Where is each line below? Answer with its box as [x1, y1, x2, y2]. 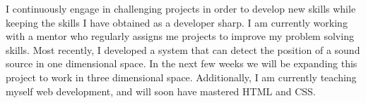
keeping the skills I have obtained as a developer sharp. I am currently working [6, 15, 348, 29]
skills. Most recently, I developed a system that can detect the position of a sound [6, 42, 360, 57]
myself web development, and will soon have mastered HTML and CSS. [6, 83, 316, 98]
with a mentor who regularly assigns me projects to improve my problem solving [6, 29, 354, 43]
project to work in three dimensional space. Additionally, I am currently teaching [6, 69, 357, 84]
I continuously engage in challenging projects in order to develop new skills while [6, 1, 356, 15]
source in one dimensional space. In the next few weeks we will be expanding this [6, 56, 358, 71]
